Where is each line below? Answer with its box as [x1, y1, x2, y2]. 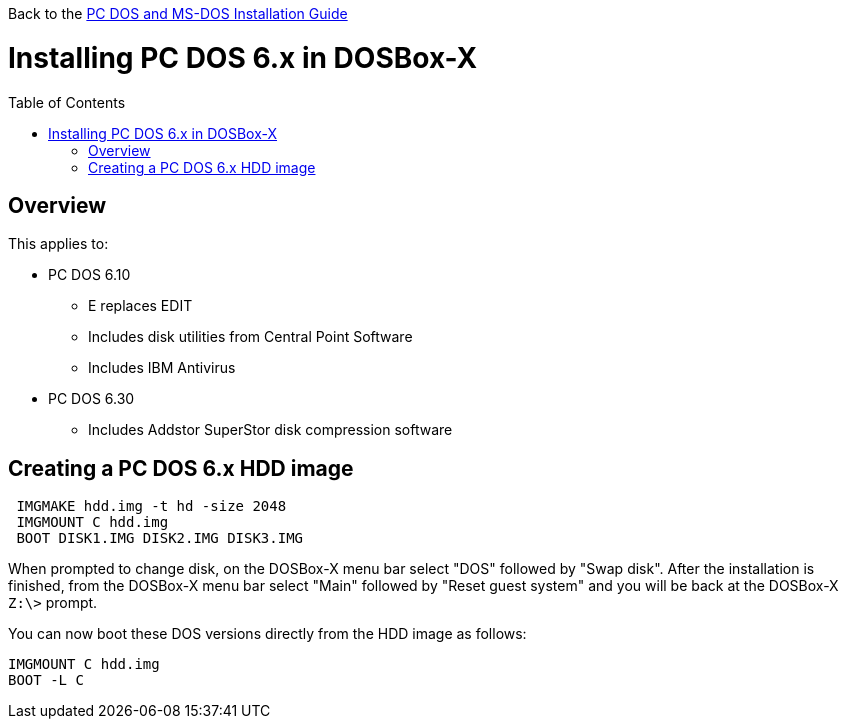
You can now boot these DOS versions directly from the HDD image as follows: [8, 625, 527, 643]
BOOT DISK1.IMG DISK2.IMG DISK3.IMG [16, 530, 304, 547]
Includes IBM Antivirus [88, 359, 236, 377]
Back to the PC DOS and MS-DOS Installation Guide [8, 5, 348, 22]
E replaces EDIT [88, 297, 193, 315]
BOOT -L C [8, 672, 84, 689]
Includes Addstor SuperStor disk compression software [88, 421, 453, 439]
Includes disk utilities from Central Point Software [88, 328, 413, 346]
